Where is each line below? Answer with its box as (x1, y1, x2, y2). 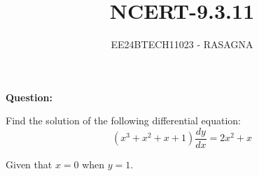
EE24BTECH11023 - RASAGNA (111, 37, 253, 52)
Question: (6, 89, 52, 104)
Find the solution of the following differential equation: (6, 113, 241, 128)
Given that (6, 156, 52, 171)
